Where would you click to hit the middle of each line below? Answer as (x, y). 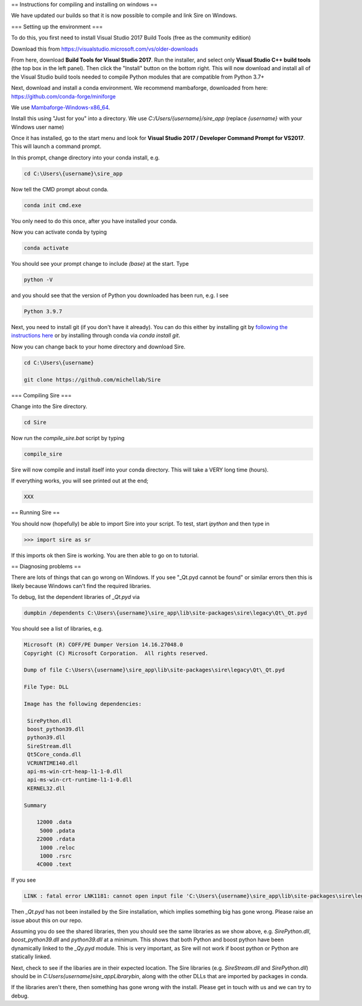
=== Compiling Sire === (41, 395)
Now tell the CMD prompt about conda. (60, 189)
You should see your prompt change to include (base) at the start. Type (100, 264)
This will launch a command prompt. (56, 146)
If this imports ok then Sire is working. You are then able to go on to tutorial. (105, 555)
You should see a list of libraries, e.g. (57, 629)
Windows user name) (38, 127)
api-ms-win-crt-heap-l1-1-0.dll (75, 772)
